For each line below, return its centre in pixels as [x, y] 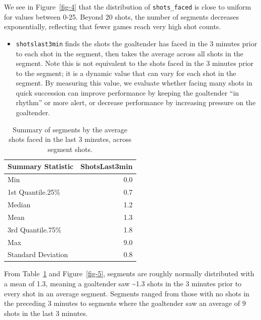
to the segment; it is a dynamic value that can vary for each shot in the [126, 73]
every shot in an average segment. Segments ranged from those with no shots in [127, 293]
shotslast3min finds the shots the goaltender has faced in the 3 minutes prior [137, 43]
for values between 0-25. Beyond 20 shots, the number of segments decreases [122, 16]
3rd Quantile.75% [35, 229]
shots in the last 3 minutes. [46, 313]
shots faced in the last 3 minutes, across [70, 139]
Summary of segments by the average [70, 129]
